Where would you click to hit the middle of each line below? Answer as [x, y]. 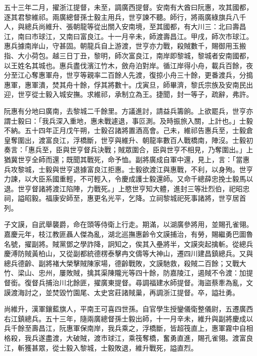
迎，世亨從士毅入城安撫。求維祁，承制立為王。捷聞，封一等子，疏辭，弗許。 [128, 94]
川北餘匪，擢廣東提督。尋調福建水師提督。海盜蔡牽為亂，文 [156, 283]
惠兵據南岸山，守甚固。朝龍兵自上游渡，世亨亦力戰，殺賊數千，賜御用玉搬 [125, 46]
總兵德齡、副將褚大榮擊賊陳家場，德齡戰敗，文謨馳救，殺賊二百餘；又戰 [122, 263]
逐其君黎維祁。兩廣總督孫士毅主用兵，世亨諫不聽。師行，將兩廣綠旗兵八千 [125, 17]
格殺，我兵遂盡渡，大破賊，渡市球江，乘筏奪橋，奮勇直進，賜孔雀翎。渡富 [125, 338]
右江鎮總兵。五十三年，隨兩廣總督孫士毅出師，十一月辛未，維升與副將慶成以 [128, 318]
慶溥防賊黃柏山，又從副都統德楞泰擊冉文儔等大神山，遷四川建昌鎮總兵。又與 [128, 253]
